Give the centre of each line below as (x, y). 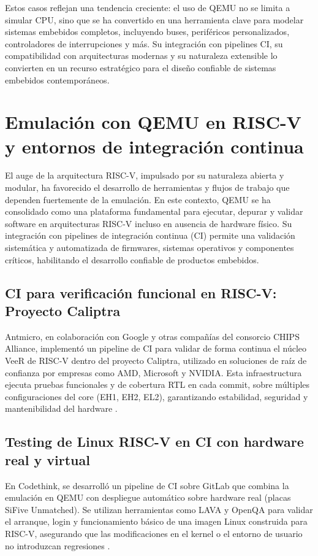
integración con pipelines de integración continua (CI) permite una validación (150, 235)
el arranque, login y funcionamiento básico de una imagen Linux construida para (156, 521)
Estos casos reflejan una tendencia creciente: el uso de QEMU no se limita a (148, 7)
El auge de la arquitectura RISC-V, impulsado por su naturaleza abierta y (145, 175)
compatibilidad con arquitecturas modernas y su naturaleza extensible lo (141, 56)
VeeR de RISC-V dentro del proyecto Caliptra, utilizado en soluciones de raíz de (156, 360)
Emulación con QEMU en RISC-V (153, 122)
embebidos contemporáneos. (57, 79)
